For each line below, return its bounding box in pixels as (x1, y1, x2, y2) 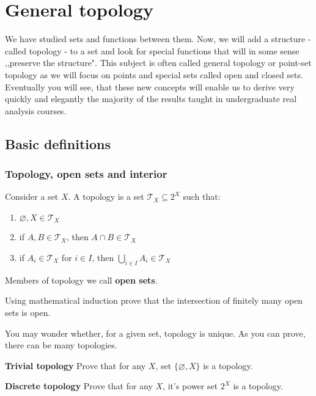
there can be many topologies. (5, 339, 117, 351)
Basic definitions (5, 134, 111, 153)
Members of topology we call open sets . (5, 273, 158, 286)
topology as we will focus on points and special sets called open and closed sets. (5, 68, 303, 81)
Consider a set (5, 190, 59, 203)
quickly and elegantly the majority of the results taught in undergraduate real (5, 92, 297, 105)
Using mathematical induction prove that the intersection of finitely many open (5, 294, 303, 307)
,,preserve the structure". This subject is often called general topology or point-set (5, 56, 312, 69)
